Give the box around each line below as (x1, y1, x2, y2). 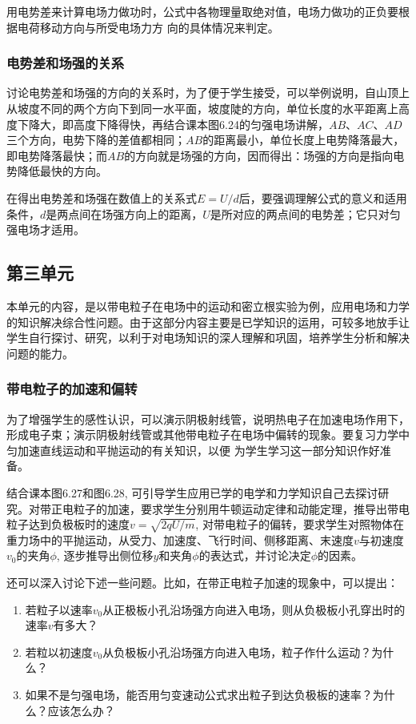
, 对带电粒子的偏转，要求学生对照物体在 (195, 516, 404, 533)
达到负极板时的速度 (28, 516, 130, 533)
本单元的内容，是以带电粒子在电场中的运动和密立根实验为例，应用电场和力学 (6, 297, 410, 314)
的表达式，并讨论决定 (198, 547, 311, 564)
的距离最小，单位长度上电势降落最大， (202, 131, 405, 148)
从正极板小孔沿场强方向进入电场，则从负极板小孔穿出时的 (102, 601, 406, 617)
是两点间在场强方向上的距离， (46, 205, 203, 222)
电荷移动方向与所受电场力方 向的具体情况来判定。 (17, 18, 279, 35)
